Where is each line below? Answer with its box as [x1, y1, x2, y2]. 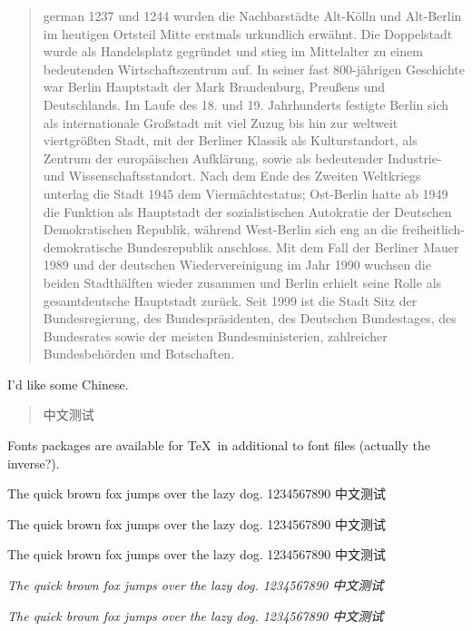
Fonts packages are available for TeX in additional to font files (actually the [7, 436, 431, 455]
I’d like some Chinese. [7, 374, 129, 393]
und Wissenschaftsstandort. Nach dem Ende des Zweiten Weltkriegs [43, 166, 421, 185]
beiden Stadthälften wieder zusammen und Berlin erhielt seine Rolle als [43, 272, 442, 291]
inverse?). [7, 453, 60, 472]
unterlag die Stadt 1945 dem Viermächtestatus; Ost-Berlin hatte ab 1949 [43, 183, 448, 202]
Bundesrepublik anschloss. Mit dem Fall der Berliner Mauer [126, 237, 459, 256]
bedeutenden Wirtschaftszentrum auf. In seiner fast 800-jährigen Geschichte [43, 59, 465, 78]
